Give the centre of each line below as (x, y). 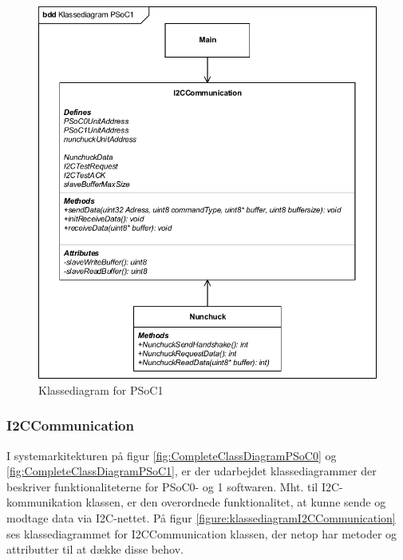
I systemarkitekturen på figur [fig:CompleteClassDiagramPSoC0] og (172, 455)
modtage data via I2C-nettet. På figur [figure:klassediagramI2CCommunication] (201, 518)
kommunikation (44, 502)
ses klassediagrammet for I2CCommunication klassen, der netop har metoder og (202, 533)
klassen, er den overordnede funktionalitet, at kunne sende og (236, 502)
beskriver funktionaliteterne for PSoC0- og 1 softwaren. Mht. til (162, 486)
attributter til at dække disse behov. (95, 549)
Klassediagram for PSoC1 (101, 389)
